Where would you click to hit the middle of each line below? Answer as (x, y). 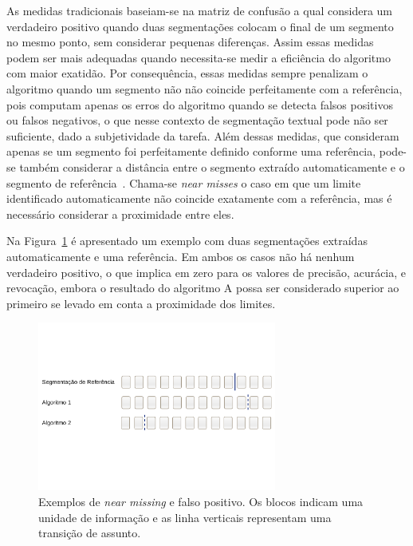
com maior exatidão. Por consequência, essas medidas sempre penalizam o (187, 73)
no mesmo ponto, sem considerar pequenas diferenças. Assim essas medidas (190, 42)
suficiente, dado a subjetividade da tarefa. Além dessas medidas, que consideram (203, 135)
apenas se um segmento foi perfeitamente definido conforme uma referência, (191, 151)
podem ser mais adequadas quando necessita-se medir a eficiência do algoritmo (199, 57)
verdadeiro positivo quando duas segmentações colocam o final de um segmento (200, 26)
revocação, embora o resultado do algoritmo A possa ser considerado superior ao (203, 288)
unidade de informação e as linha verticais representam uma (185, 517)
